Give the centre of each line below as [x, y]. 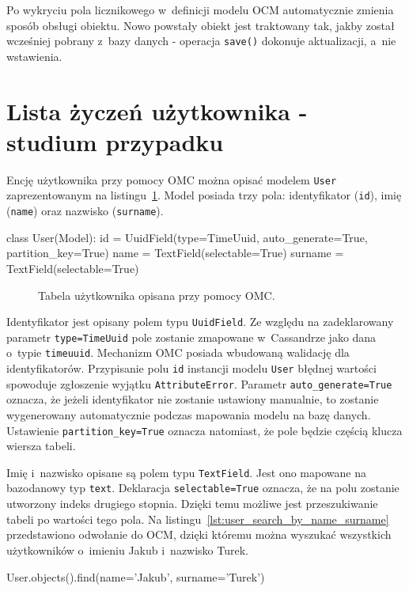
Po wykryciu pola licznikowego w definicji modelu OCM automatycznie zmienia [200, 9]
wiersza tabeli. [41, 446]
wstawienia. [34, 56]
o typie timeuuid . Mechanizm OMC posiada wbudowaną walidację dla [178, 352]
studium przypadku [115, 141]
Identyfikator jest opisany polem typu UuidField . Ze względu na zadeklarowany [200, 322]
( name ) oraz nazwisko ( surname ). [85, 211]
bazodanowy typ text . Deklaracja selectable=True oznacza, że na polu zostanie [203, 488]
